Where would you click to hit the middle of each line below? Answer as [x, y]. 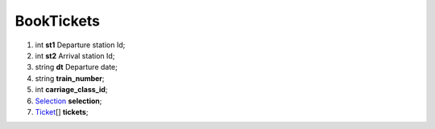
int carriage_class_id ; [71, 90]
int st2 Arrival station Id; [75, 55]
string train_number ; [70, 78]
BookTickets [58, 21]
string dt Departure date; [77, 67]
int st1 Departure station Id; [80, 45]
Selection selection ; [68, 101]
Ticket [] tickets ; [62, 111]
